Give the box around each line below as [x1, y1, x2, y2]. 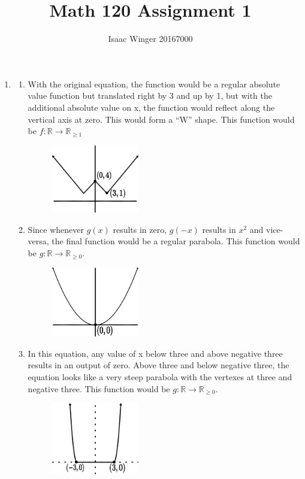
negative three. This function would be [28, 382, 170, 395]
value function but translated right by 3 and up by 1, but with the [28, 89, 272, 102]
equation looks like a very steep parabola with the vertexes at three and [28, 371, 292, 383]
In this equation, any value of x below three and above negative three [28, 347, 283, 359]
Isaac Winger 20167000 [108, 32, 193, 45]
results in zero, [113, 223, 167, 235]
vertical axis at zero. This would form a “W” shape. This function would [28, 113, 295, 125]
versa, [28, 235, 49, 247]
